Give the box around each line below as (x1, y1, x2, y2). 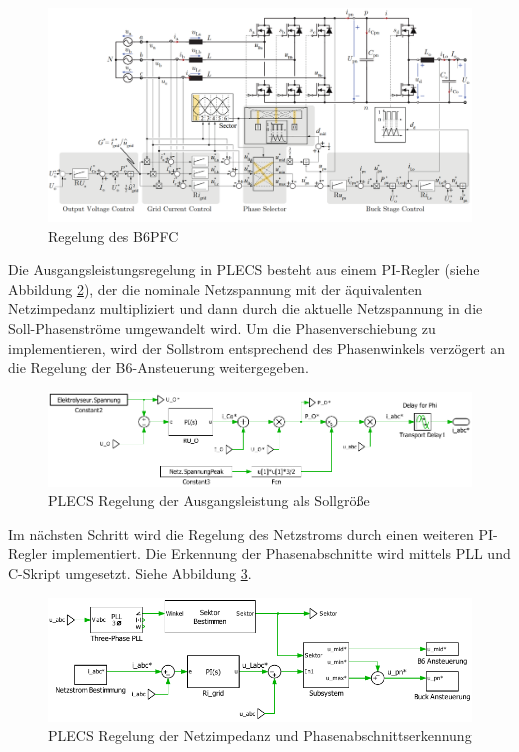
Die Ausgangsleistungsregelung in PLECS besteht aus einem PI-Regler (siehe (8, 259, 480, 280)
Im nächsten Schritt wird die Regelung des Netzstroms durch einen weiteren (8, 523, 474, 544)
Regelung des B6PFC (48, 225, 179, 246)
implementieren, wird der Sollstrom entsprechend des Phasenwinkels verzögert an (8, 337, 506, 358)
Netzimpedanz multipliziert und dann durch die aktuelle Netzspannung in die (8, 298, 483, 319)
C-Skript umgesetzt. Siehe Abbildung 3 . (8, 563, 252, 584)
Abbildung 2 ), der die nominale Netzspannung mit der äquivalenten (8, 278, 422, 299)
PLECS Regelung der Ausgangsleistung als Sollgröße (48, 490, 370, 511)
